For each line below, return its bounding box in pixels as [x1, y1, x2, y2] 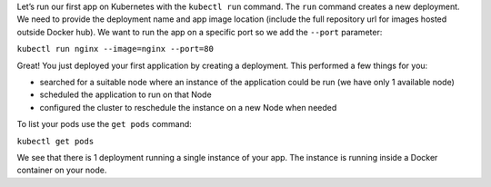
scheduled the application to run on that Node [39, 89, 213, 100]
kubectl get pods [16, 136, 95, 146]
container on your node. [16, 164, 107, 176]
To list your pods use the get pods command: [16, 119, 193, 130]
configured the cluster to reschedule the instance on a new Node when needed [39, 102, 337, 113]
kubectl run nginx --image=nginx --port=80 [16, 44, 214, 54]
